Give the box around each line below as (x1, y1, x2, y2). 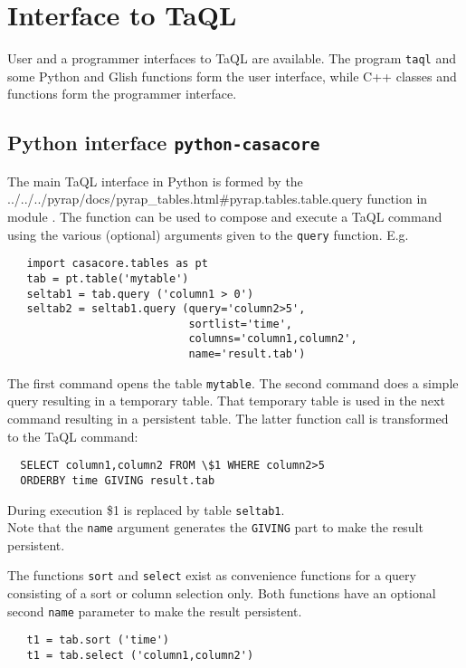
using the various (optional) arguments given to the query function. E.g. (7, 224, 409, 243)
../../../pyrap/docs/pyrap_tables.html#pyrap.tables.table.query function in (7, 189, 428, 208)
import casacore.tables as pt (26, 257, 208, 271)
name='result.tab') (188, 348, 306, 361)
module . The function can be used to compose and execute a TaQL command (7, 206, 442, 225)
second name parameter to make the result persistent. (7, 601, 302, 620)
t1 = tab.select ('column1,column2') (26, 649, 254, 662)
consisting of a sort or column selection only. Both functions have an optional (7, 584, 436, 603)
